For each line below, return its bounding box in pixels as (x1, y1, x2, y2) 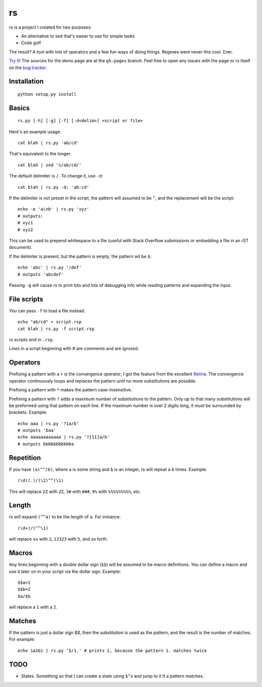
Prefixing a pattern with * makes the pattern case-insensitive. (9, 387, 132, 393)
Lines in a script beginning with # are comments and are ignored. (9, 346, 139, 352)
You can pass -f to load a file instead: (9, 308, 85, 314)
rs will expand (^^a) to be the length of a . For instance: (9, 514, 121, 520)
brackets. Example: (9, 409, 48, 415)
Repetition (9, 454, 41, 462)
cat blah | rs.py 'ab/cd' (17, 140, 80, 146)
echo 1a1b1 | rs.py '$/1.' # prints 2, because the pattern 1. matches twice (17, 648, 207, 653)
